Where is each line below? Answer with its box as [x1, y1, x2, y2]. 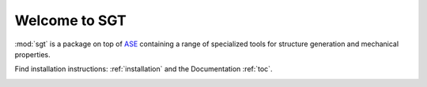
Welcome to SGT [14, 12, 127, 29]
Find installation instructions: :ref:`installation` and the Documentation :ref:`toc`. [14, 64, 273, 74]
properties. [14, 49, 51, 59]
